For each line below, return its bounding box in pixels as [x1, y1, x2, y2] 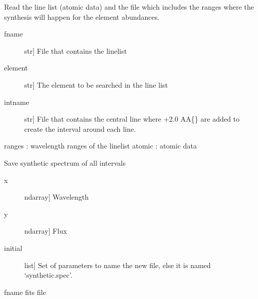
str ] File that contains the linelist [24, 45, 127, 56]
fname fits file [4, 286, 46, 297]
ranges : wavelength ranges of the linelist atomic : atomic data [4, 140, 197, 151]
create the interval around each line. [24, 123, 136, 134]
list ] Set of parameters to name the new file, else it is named [24, 259, 211, 270]
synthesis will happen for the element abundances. [4, 11, 160, 22]
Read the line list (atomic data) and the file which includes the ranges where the [4, 2, 254, 12]
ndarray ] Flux [24, 226, 67, 236]
